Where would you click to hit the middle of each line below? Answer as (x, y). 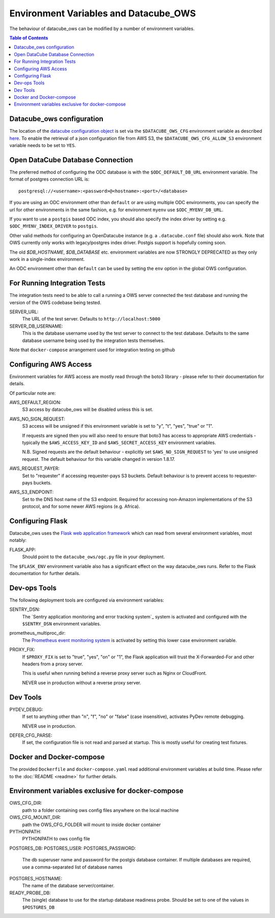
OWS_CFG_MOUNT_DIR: (35, 817)
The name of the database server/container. (68, 886)
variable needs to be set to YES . (43, 145)
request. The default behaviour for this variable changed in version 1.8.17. (99, 459)
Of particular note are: (33, 393)
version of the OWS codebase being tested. (55, 302)
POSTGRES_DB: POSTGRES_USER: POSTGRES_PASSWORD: (73, 848)
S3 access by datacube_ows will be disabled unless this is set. (88, 410)
